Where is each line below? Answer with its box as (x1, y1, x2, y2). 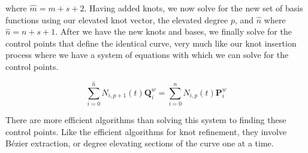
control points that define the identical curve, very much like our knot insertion (5, 36, 297, 49)
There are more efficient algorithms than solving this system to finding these (5, 114, 286, 126)
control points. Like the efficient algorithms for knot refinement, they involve (5, 125, 287, 137)
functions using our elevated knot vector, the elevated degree (5, 13, 228, 26)
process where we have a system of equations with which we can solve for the (5, 48, 289, 61)
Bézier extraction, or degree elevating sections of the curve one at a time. (5, 137, 274, 149)
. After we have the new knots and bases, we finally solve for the (55, 25, 292, 38)
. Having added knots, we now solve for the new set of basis (84, 2, 303, 14)
